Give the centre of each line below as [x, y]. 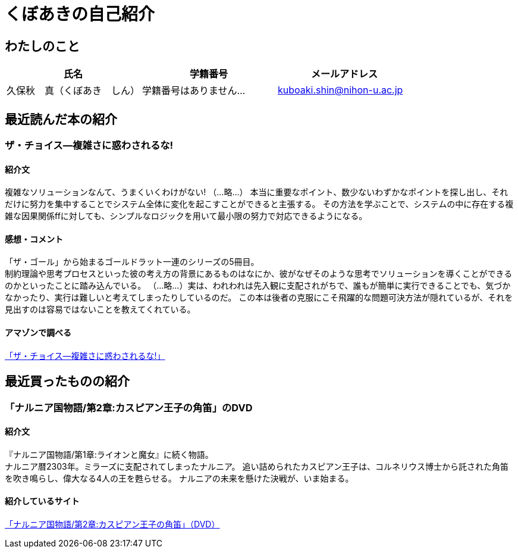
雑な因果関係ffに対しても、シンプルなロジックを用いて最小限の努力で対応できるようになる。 [186, 216]
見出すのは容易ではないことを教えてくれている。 [100, 310]
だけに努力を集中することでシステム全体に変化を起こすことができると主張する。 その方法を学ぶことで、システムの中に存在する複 [259, 204]
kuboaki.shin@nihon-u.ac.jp [340, 90]
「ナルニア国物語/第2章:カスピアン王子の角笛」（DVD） [112, 524]
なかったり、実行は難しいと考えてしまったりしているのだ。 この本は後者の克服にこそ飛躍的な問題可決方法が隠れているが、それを [259, 298]
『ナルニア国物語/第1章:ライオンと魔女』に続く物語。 [109, 454]
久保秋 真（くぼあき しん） [73, 91]
